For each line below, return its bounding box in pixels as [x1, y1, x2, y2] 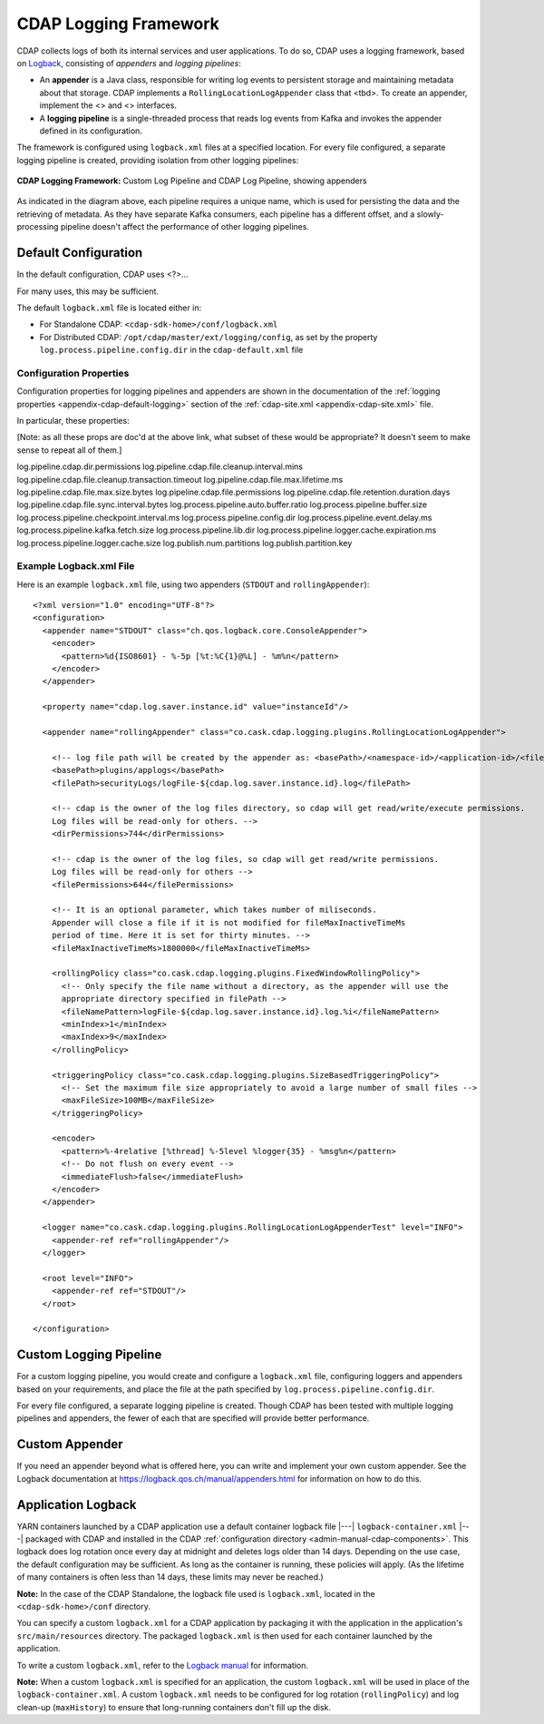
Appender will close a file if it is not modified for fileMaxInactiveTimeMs [51, 917, 406, 927]
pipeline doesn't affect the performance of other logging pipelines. [60, 221, 310, 232]
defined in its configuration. [39, 125, 142, 136]
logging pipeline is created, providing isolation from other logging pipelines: [16, 154, 299, 165]
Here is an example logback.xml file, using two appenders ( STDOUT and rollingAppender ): [16, 579, 370, 590]
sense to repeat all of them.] [16, 445, 122, 455]
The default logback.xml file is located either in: [16, 302, 202, 313]
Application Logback [16, 1497, 137, 1513]
